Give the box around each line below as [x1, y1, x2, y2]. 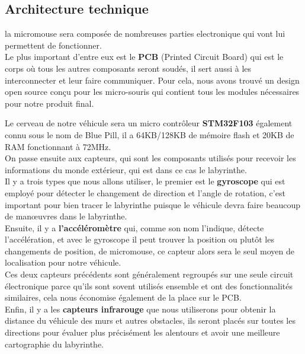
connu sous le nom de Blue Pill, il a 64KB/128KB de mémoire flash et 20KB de [5, 128, 294, 141]
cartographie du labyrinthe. [5, 337, 104, 350]
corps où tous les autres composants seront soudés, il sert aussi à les [5, 62, 252, 74]
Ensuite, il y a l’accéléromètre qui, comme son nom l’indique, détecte [5, 221, 264, 234]
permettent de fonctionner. [5, 39, 102, 51]
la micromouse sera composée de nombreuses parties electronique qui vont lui [5, 27, 285, 40]
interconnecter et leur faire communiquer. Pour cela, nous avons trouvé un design [5, 74, 300, 86]
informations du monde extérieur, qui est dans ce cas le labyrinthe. [5, 163, 247, 176]
